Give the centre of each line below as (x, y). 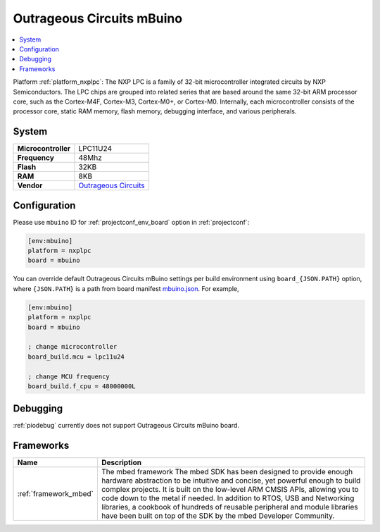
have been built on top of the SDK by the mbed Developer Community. (218, 516)
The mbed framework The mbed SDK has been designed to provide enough (227, 472)
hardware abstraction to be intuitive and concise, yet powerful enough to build (231, 481)
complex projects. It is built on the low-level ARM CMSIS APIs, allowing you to (230, 490)
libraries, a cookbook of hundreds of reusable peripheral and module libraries (229, 507)
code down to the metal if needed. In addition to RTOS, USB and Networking (228, 498)
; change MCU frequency (69, 376)
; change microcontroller (72, 347)
